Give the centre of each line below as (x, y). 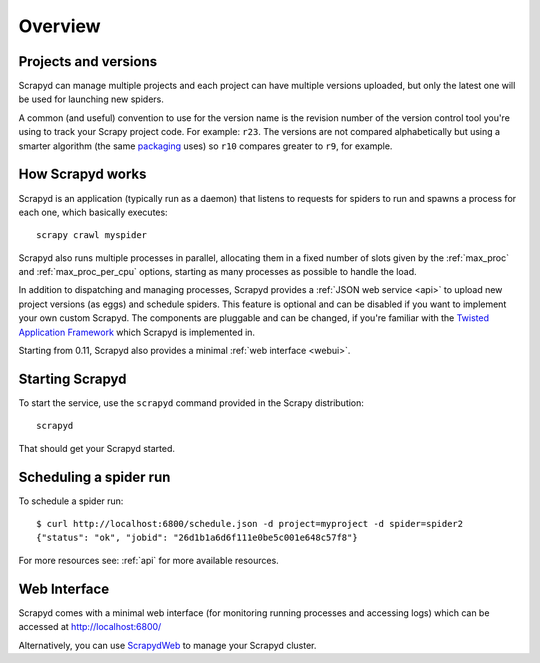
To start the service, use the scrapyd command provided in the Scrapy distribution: (191, 402)
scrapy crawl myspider (92, 235)
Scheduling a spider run (94, 476)
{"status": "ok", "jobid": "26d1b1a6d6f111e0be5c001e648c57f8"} (197, 538)
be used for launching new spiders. (91, 99)
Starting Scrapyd (72, 378)
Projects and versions (88, 61)
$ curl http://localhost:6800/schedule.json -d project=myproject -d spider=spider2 (250, 524)
